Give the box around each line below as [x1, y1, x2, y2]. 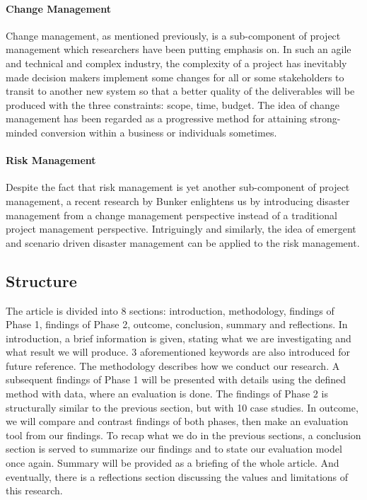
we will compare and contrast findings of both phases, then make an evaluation [6, 414, 349, 429]
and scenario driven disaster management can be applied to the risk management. [6, 235, 360, 250]
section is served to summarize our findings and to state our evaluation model [6, 441, 342, 456]
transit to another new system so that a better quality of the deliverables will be [6, 83, 355, 98]
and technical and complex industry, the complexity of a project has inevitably [6, 55, 347, 70]
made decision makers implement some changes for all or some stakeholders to [6, 69, 344, 84]
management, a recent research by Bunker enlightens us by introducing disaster [6, 193, 350, 208]
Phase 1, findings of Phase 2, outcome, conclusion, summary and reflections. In [6, 317, 348, 332]
